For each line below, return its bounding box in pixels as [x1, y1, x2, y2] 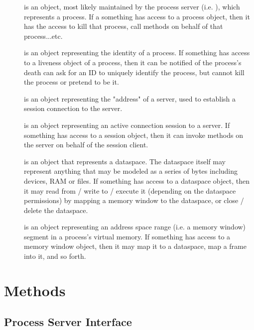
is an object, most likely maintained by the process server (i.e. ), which [24, 1, 240, 11]
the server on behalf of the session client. [24, 139, 148, 150]
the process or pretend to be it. [24, 77, 119, 87]
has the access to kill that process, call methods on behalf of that [24, 21, 223, 31]
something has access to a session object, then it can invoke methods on [24, 129, 243, 140]
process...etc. [24, 30, 63, 41]
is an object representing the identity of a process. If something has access [24, 47, 250, 58]
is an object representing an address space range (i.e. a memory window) [24, 221, 246, 232]
